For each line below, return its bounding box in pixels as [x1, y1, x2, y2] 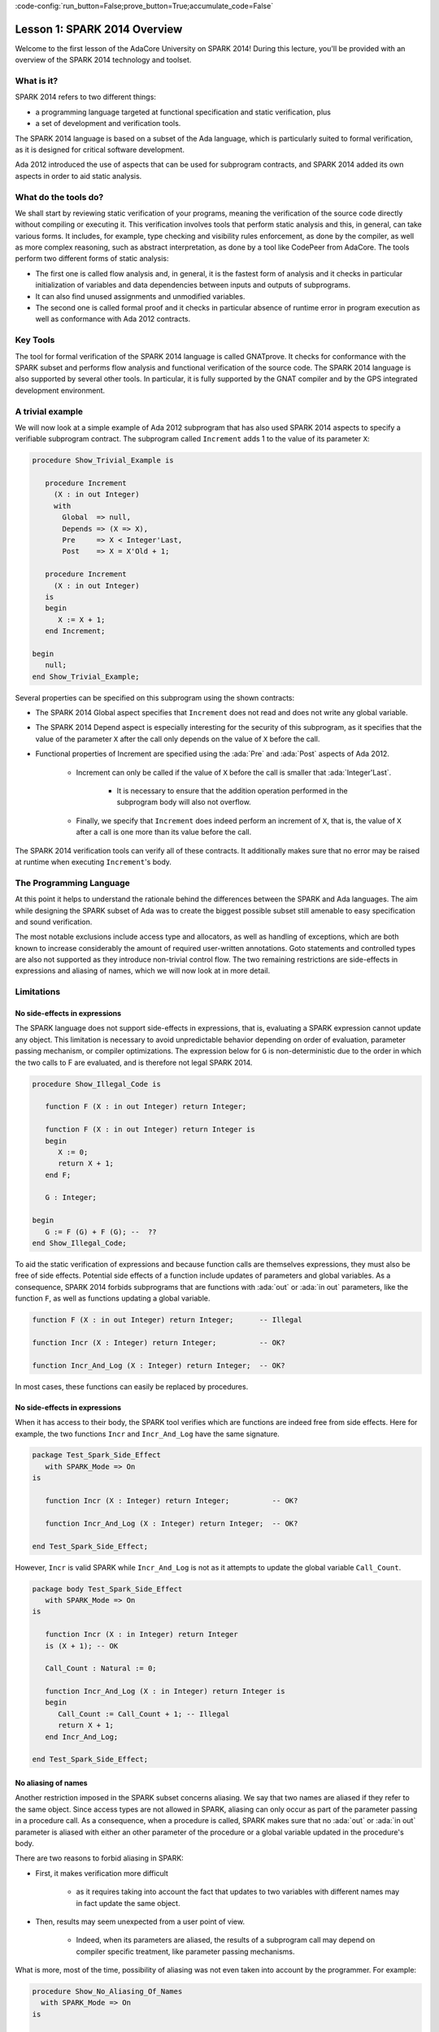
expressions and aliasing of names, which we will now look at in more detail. [15, 966, 271, 975]
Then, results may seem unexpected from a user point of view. [35, 1917, 246, 1926]
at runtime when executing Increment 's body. [15, 857, 172, 866]
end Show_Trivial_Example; [32, 671, 140, 681]
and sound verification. [15, 917, 93, 927]
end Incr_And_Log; [45, 1732, 119, 1741]
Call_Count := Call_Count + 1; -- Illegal [58, 1709, 230, 1718]
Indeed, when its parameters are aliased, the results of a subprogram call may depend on [76, 1935, 376, 1945]
